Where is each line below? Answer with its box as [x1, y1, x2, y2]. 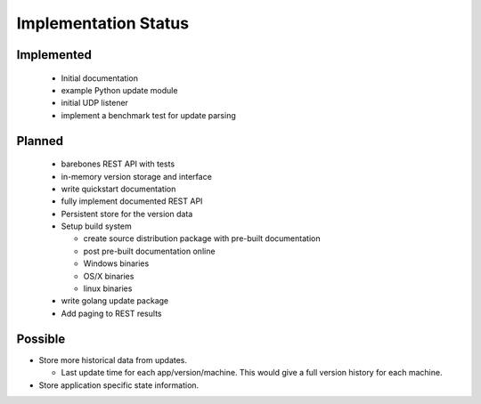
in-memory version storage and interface [61, 171, 213, 182]
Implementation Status [16, 13, 190, 33]
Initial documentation [61, 72, 138, 84]
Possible [16, 331, 66, 346]
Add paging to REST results [61, 308, 162, 319]
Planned [16, 133, 64, 149]
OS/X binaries [83, 271, 135, 281]
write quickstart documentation [61, 183, 176, 194]
